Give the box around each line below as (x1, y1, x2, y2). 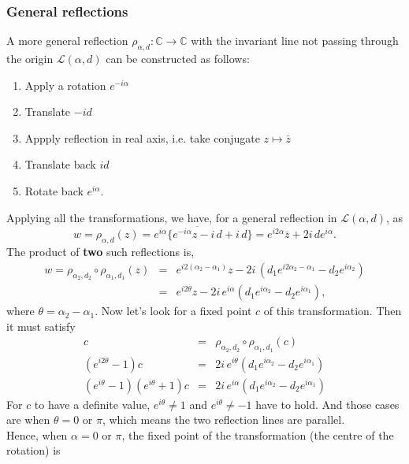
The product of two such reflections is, (6, 243, 195, 260)
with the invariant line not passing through (191, 32, 399, 49)
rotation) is (6, 442, 61, 458)
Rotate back (24, 182, 84, 199)
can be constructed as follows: (106, 50, 250, 67)
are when (6, 411, 50, 428)
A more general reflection (6, 32, 128, 49)
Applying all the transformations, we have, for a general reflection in (6, 209, 337, 225)
